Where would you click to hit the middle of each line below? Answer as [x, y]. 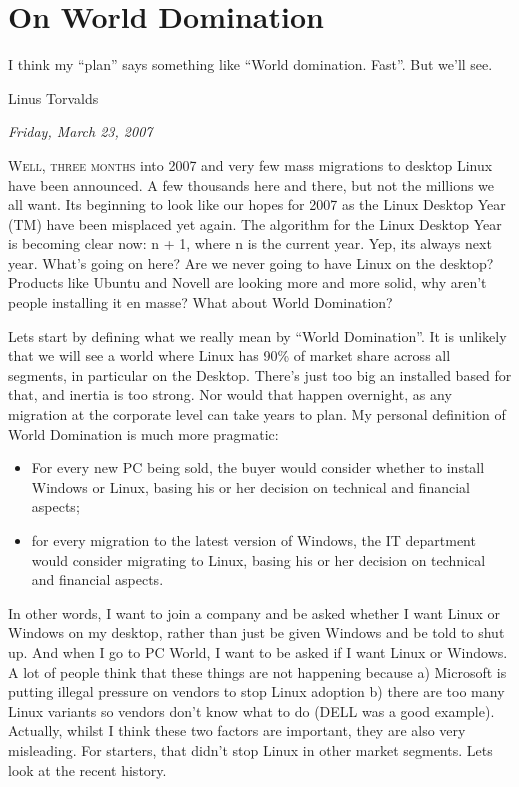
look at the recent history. [87, 769]
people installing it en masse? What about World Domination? [200, 302]
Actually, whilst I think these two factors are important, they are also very [237, 730]
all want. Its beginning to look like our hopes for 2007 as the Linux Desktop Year [257, 204]
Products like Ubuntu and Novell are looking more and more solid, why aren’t [247, 282]
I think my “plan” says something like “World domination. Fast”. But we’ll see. [250, 64]
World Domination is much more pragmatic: [143, 433]
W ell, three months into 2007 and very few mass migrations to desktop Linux [250, 164]
